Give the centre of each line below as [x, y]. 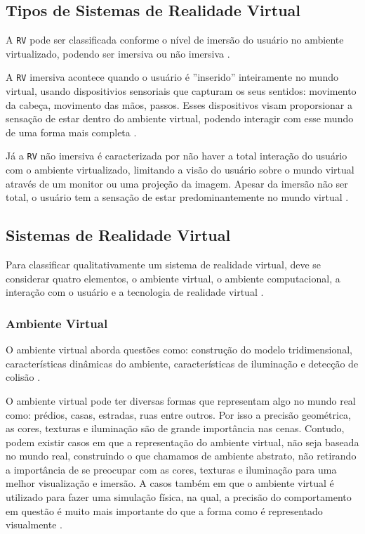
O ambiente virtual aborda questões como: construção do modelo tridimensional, [179, 350]
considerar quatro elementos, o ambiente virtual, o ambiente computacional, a [173, 278]
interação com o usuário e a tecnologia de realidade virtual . [135, 292]
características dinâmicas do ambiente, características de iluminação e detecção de [182, 363]
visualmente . [34, 525]
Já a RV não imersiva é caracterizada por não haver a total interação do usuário [177, 156]
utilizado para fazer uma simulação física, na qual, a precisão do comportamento [179, 497]
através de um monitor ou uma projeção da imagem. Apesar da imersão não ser [177, 183]
